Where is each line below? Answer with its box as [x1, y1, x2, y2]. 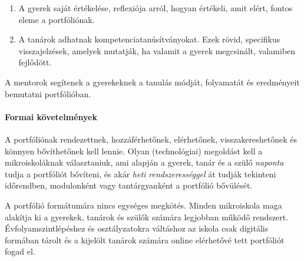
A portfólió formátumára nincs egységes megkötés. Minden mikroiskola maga [5, 199, 282, 211]
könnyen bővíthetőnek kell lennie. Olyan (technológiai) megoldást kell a [5, 144, 263, 157]
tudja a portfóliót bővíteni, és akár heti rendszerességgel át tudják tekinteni [5, 167, 276, 180]
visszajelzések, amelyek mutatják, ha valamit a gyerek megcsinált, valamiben [18, 44, 296, 57]
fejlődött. [18, 56, 52, 68]
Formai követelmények [5, 110, 97, 123]
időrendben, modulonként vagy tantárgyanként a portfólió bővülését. [5, 179, 253, 191]
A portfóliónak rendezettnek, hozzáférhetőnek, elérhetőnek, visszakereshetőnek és [5, 133, 297, 145]
